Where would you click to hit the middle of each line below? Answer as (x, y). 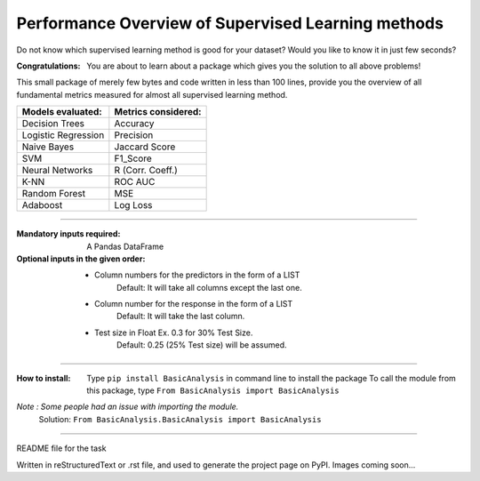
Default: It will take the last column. (181, 317)
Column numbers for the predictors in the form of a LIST (197, 275)
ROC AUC (135, 182)
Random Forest (54, 194)
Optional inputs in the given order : (81, 259)
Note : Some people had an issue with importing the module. (128, 407)
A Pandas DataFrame (125, 246)
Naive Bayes (48, 147)
